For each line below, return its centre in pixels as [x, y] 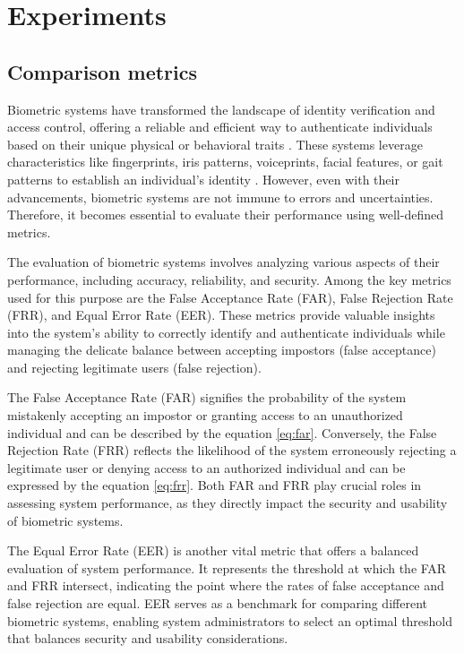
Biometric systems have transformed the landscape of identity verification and [221, 109]
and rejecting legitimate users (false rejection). [134, 367]
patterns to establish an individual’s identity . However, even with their [203, 179]
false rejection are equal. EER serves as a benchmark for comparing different [217, 603]
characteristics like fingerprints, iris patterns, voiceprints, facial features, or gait [225, 162]
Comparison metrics [103, 71]
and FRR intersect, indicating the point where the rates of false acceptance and [226, 585]
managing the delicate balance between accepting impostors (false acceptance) [222, 350]
